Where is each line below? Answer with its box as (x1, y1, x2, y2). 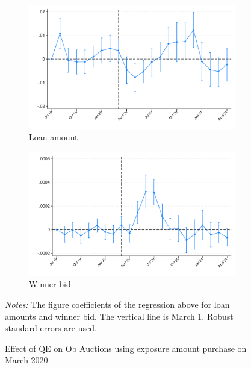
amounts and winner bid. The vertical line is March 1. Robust (5, 310, 234, 322)
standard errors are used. (5, 322, 97, 334)
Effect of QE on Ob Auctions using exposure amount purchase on (5, 341, 247, 354)
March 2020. (5, 354, 51, 366)
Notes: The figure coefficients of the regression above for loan (5, 298, 230, 311)
